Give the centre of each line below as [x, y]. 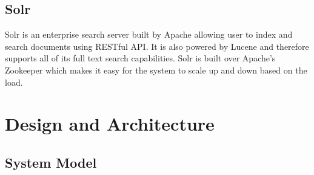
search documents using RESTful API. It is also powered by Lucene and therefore [157, 46]
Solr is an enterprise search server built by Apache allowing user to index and [149, 34]
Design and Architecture [110, 124]
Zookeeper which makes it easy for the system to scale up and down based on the [156, 70]
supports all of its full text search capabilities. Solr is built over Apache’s [140, 58]
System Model [51, 162]
